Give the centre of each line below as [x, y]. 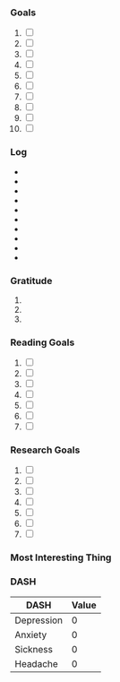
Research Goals [45, 450]
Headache [37, 663]
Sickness [34, 649]
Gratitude [31, 281]
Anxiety [31, 635]
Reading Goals [43, 342]
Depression [39, 620]
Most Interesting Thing [61, 557]
